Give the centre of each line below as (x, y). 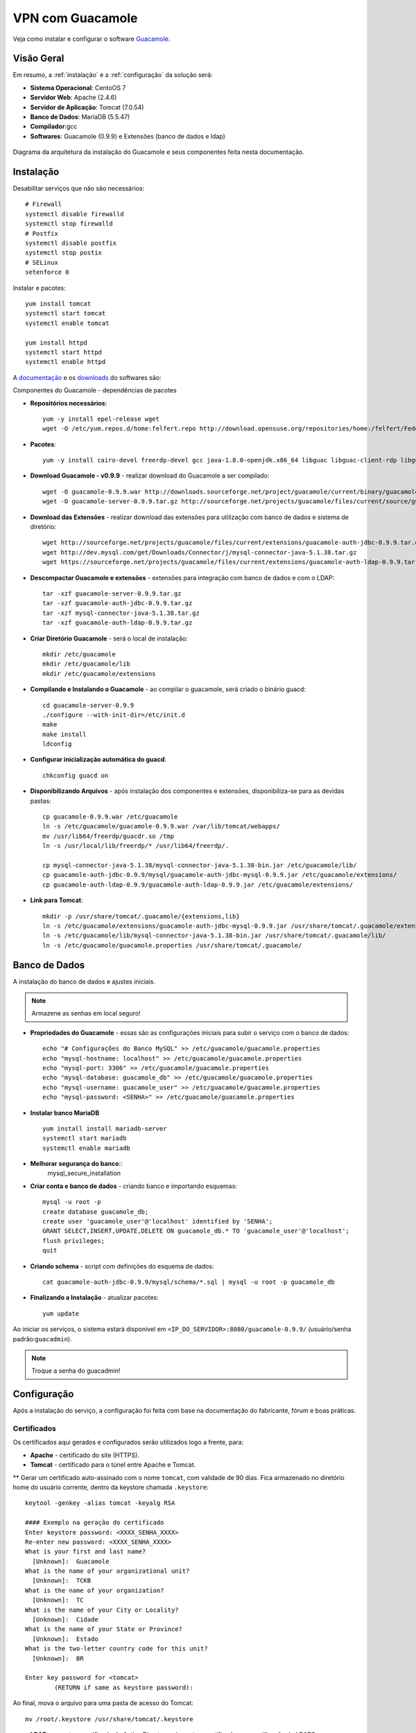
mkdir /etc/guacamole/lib (87, 664)
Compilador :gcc (54, 127)
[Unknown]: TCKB (62, 1581)
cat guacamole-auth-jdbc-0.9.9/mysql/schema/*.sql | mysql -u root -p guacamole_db (189, 1282)
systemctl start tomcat (66, 313)
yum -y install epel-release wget (101, 419)
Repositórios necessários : (69, 403)
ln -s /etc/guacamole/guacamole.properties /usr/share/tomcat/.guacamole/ (172, 945)
